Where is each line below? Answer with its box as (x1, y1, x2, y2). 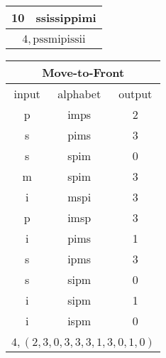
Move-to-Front (42, 64, 125, 80)
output (118, 85, 153, 102)
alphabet (57, 85, 101, 102)
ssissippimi (35, 9, 96, 26)
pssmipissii (33, 33, 86, 45)
